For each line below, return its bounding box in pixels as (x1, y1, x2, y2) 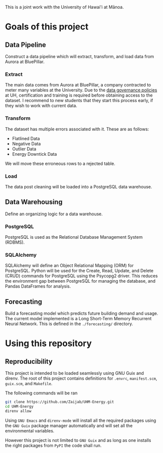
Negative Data (12, 141, 41, 146)
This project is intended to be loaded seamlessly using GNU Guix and (5, 371, 145, 376)
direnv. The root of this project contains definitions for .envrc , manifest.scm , (5, 375, 157, 381)
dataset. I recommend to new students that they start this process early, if (5, 98, 153, 103)
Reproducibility (5, 357, 53, 366)
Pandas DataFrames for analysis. (5, 283, 71, 289)
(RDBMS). (5, 239, 25, 245)
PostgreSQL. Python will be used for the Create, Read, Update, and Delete (5, 268, 154, 274)
